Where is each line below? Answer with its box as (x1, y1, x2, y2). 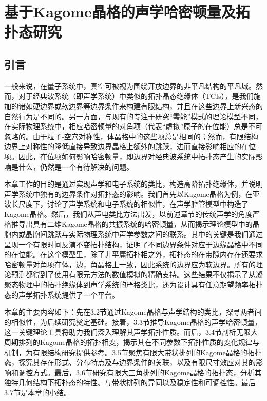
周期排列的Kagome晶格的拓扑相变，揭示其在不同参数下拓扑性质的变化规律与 (4, 337, 260, 348)
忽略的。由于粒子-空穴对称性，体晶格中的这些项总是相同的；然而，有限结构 (4, 131, 258, 141)
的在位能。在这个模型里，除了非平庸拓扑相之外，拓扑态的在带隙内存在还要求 (4, 249, 263, 260)
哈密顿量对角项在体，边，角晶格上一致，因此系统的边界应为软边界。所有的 (4, 259, 256, 269)
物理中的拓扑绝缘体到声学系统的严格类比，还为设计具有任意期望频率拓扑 (18, 279, 263, 290)
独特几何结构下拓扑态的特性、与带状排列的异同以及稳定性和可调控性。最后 (4, 377, 256, 388)
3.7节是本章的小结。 (4, 387, 71, 397)
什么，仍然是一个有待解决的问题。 (18, 161, 133, 172)
